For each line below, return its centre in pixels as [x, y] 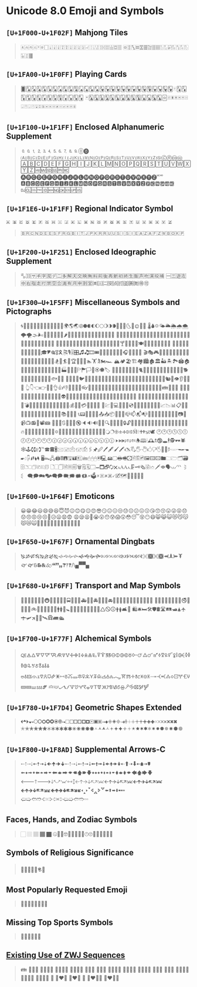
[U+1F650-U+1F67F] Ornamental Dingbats [81, 542]
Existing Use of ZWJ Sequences [66, 955]
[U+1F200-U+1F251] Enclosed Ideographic [81, 252]
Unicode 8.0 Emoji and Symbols [85, 11]
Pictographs [29, 311]
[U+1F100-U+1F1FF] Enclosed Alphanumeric [85, 127]
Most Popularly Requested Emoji [67, 890]
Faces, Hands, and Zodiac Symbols [72, 820]
